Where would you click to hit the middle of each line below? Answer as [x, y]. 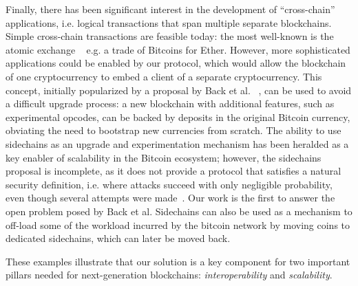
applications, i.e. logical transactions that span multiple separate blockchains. [169, 22]
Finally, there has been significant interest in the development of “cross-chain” [170, 9]
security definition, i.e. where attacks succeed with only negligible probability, [169, 184]
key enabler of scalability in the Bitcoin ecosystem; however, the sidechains [164, 157]
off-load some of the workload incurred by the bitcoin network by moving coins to [178, 224]
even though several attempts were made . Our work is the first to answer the [170, 198]
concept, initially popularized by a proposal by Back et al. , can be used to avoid [179, 90]
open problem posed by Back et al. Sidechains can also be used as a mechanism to [179, 211]
